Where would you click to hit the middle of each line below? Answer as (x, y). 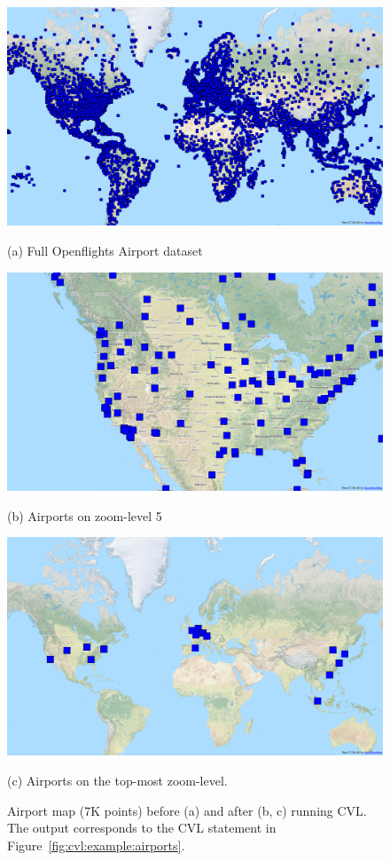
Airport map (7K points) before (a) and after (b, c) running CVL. (187, 810)
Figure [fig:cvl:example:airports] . (96, 845)
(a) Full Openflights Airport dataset (105, 250)
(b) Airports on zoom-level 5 (85, 515)
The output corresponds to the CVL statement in (142, 828)
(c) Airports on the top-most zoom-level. (117, 781)
